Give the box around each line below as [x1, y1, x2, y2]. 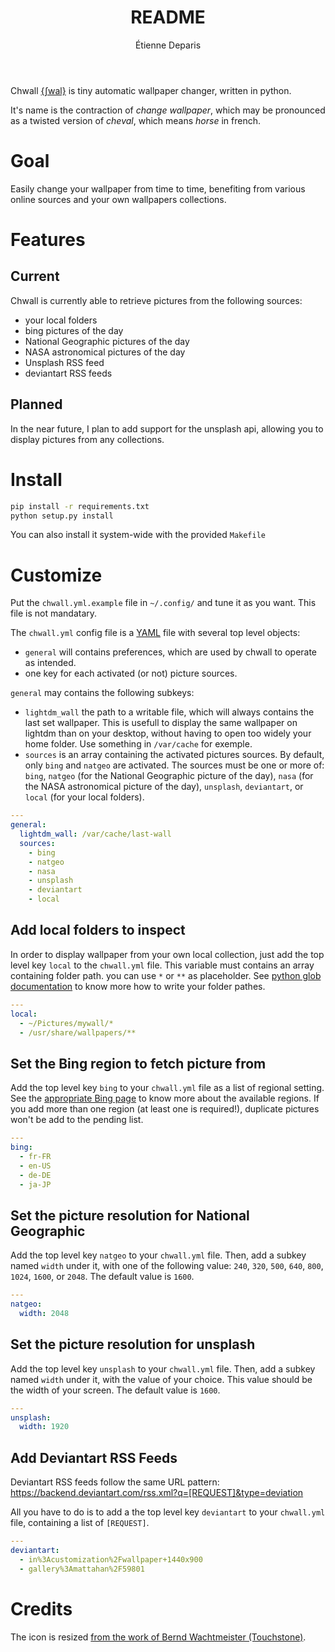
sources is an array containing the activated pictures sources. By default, [24, 749, 325, 761]
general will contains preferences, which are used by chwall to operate [24, 646, 318, 658]
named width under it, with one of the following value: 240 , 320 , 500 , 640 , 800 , [10, 1260, 324, 1272]
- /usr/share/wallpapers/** [19, 1027, 137, 1038]
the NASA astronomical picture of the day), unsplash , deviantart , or [24, 781, 304, 793]
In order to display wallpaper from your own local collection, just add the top [10, 948, 325, 960]
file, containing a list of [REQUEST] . [10, 1517, 150, 1529]
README [130, 6, 206, 29]
